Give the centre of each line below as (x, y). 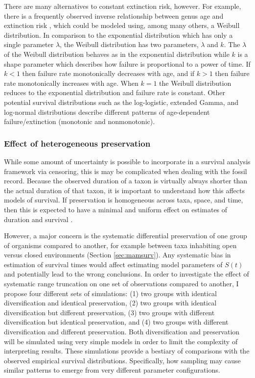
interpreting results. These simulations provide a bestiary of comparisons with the (127, 351)
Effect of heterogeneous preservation (77, 143)
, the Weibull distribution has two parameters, (129, 44)
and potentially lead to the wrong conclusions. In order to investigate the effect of (127, 274)
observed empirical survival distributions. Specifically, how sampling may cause (122, 360)
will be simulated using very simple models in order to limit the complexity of (121, 341)
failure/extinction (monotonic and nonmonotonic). (80, 121)
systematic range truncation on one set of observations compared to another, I (121, 284)
